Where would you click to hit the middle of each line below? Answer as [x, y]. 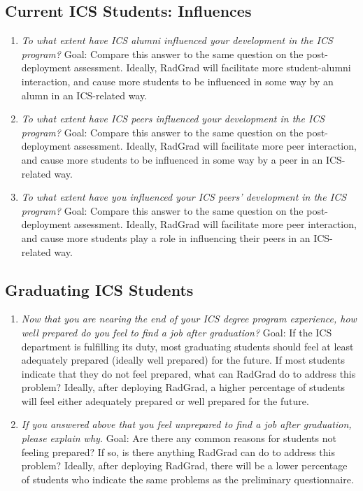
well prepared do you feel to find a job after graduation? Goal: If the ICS [177, 332]
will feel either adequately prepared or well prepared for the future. [165, 400]
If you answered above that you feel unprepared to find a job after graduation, [186, 424]
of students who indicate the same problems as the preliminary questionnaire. [187, 479]
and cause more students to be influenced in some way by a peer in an [172, 159]
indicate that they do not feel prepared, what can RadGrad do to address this [188, 373]
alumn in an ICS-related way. [84, 95]
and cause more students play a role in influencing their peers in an [166, 237]
